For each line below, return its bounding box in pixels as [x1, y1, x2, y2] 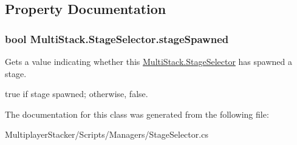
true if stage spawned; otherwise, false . [5, 87, 148, 100]
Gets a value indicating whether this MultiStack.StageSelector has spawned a [5, 55, 293, 67]
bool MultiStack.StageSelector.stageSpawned [5, 31, 229, 46]
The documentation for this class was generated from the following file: [5, 107, 269, 120]
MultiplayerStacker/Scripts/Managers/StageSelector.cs [5, 128, 208, 141]
